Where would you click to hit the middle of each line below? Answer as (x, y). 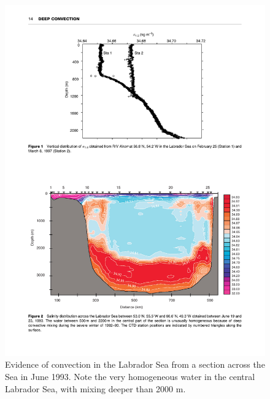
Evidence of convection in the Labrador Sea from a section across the (135, 364)
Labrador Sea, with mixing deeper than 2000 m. (95, 388)
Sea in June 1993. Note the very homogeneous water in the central (130, 376)
